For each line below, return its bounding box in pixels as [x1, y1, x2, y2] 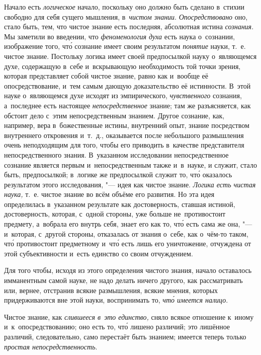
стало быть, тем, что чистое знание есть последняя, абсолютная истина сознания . [4, 21, 254, 32]
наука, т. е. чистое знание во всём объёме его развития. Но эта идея [4, 189, 215, 199]
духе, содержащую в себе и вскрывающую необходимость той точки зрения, [4, 60, 241, 71]
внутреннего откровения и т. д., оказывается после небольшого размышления [4, 129, 244, 140]
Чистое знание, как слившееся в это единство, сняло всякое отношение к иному [4, 311, 254, 322]
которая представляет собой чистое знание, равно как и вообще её [4, 70, 209, 81]
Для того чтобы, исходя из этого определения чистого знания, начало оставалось [4, 265, 252, 275]
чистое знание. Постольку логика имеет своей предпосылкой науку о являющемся [4, 50, 257, 61]
